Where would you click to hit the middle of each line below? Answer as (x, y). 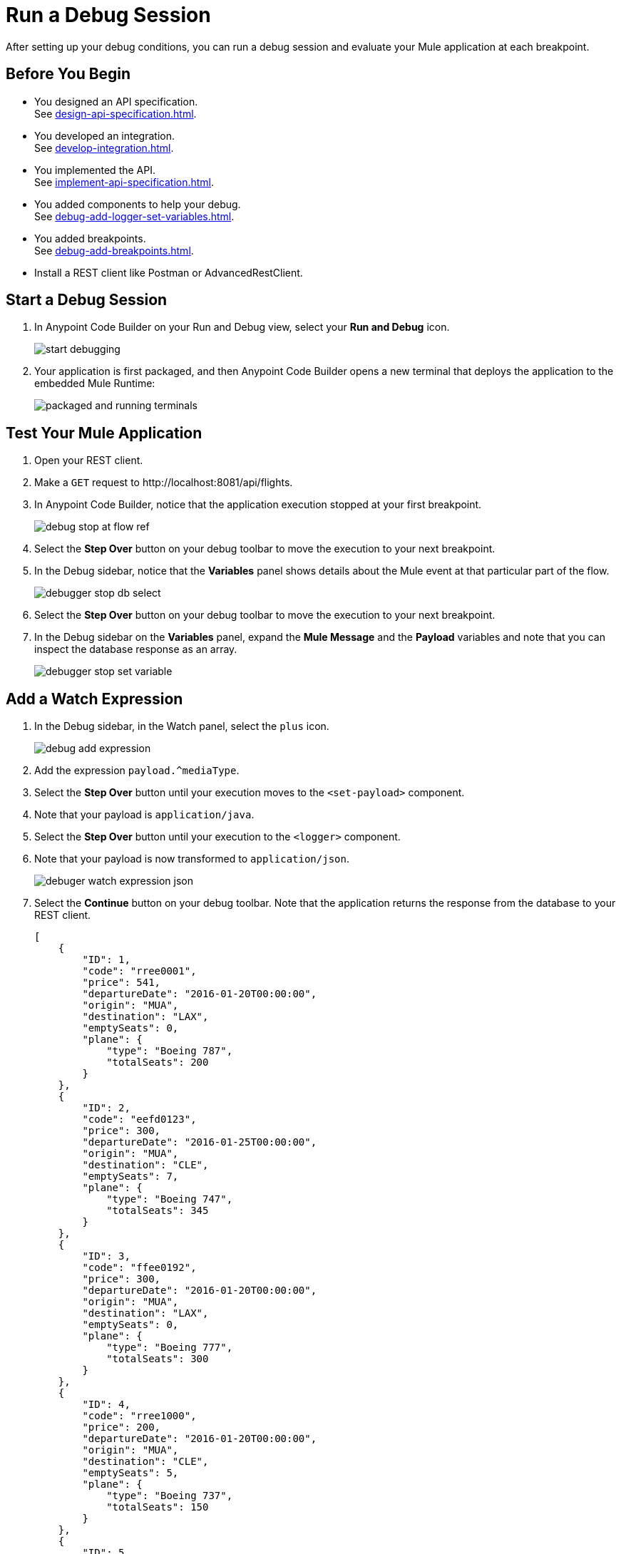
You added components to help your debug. (138, 204)
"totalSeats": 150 (158, 1507)
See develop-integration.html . (104, 148)
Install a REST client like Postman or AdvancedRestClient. (169, 272)
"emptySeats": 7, (130, 1177)
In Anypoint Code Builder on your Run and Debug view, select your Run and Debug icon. (242, 327)
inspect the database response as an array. (136, 649)
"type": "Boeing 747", (170, 1199)
